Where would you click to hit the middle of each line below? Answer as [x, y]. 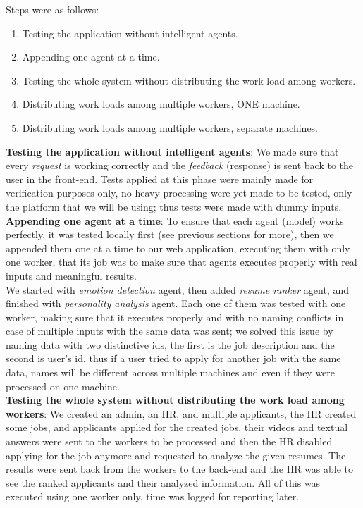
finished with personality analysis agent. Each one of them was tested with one [176, 303]
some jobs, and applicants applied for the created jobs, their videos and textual [177, 427]
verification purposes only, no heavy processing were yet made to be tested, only [179, 193]
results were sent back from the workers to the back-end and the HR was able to [180, 469]
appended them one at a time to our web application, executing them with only [178, 248]
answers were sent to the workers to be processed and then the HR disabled [169, 441]
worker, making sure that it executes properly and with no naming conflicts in [175, 317]
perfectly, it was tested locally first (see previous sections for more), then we [170, 234]
